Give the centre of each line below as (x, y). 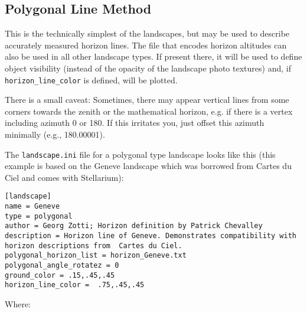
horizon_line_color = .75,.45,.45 (75, 285)
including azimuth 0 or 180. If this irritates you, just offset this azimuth (135, 123)
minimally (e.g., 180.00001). (55, 134)
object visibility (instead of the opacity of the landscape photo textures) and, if (148, 68)
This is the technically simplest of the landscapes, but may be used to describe (147, 33)
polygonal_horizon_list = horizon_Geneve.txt (96, 256)
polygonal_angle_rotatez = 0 (62, 266)
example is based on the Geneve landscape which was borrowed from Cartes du (148, 166)
